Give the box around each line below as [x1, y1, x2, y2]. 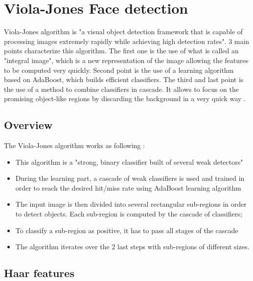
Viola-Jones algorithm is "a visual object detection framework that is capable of [4, 26, 243, 37]
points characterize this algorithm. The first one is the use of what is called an [4, 45, 239, 56]
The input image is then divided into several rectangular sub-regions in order [15, 199, 247, 209]
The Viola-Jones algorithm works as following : [4, 140, 145, 151]
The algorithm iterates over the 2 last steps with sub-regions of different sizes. [15, 241, 250, 252]
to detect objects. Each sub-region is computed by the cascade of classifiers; [15, 209, 242, 219]
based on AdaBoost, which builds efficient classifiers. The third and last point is [4, 74, 244, 85]
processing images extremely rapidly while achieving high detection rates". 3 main [4, 36, 250, 46]
